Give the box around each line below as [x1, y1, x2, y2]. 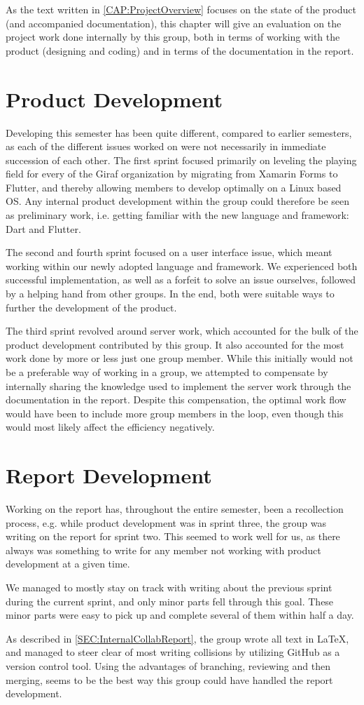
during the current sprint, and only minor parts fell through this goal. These [6, 593, 334, 608]
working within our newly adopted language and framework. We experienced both [6, 258, 358, 273]
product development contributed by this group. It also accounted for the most [6, 337, 344, 351]
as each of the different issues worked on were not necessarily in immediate [6, 139, 326, 154]
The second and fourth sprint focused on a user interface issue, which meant [6, 245, 332, 260]
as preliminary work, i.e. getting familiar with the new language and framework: [6, 208, 349, 222]
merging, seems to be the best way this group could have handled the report [6, 672, 333, 687]
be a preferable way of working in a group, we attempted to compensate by [6, 365, 328, 379]
